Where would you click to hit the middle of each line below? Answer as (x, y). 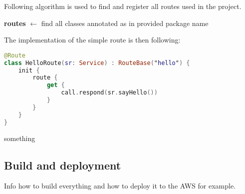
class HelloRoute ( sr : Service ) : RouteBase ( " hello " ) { (97, 63)
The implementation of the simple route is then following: (92, 40)
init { (29, 70)
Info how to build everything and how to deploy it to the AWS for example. (120, 186)
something (20, 138)
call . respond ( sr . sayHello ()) (109, 93)
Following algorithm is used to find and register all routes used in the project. (123, 6)
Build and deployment (63, 165)
